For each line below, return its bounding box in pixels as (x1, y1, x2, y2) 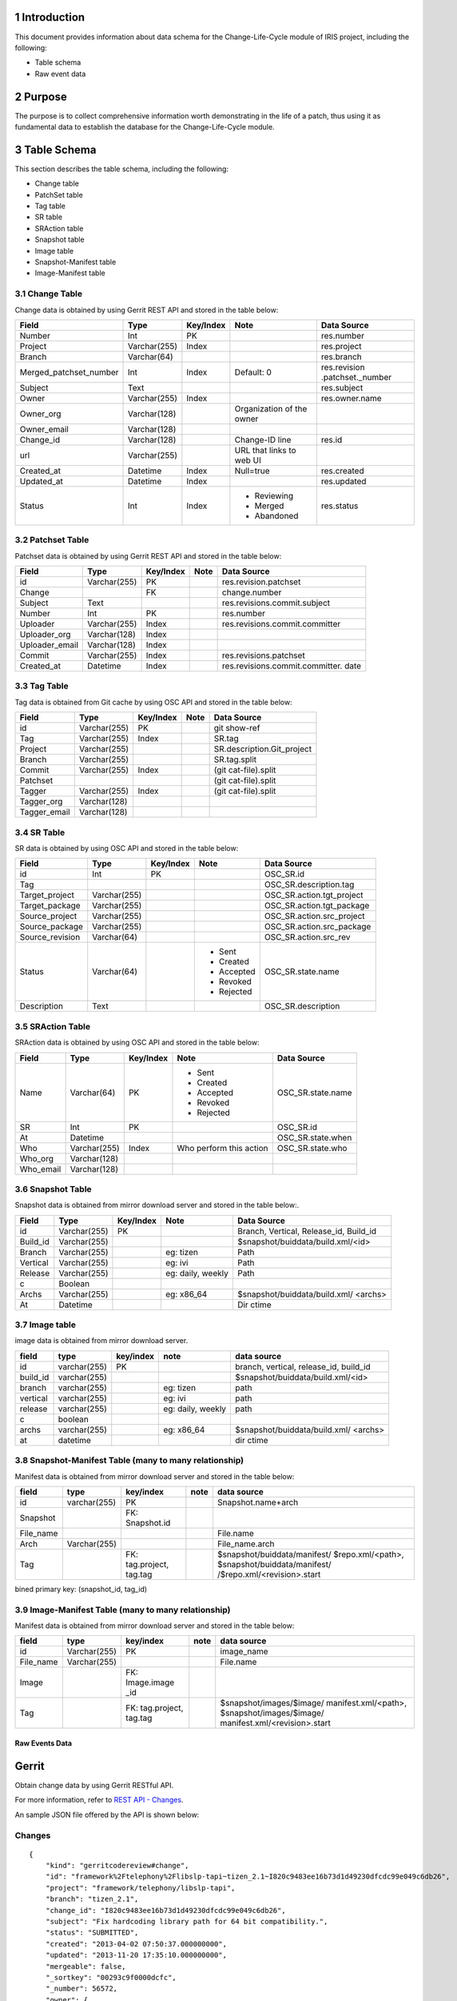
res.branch (320, 351, 363, 362)
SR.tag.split (213, 754, 257, 765)
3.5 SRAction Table (14, 1021, 91, 1032)
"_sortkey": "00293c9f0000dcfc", (45, 1973, 177, 1982)
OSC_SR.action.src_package (264, 921, 372, 932)
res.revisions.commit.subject (221, 597, 331, 608)
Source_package (19, 921, 84, 932)
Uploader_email (19, 640, 79, 651)
